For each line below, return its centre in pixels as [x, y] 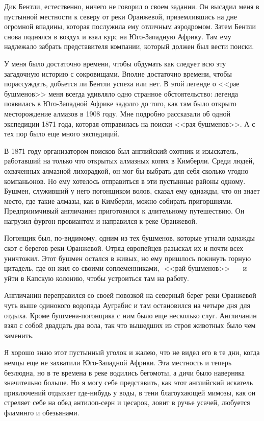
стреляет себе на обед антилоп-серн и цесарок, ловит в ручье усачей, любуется [127, 402]
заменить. [19, 335]
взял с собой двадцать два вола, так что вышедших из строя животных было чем [130, 325]
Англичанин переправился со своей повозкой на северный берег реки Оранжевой [130, 295]
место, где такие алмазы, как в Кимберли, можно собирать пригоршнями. [118, 201]
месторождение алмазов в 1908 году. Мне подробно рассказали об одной [117, 113]
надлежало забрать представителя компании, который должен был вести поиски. [129, 46]
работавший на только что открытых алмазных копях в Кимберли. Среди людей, [129, 161]
